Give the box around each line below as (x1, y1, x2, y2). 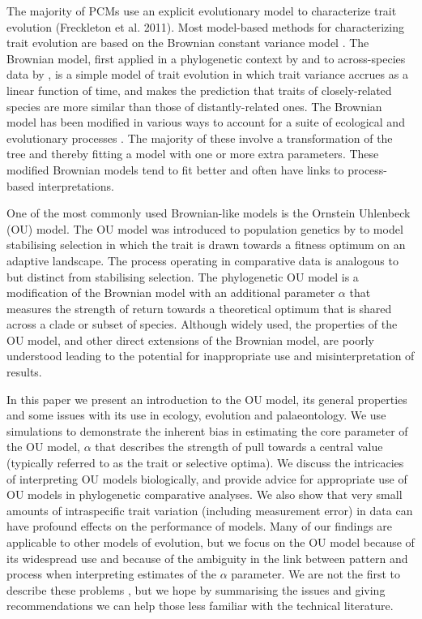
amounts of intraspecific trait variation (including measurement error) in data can (6, 501, 413, 518)
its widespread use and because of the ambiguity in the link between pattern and (6, 549, 408, 566)
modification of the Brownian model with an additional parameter (6, 284, 335, 301)
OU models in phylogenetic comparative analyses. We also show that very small (6, 486, 403, 503)
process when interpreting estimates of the (6, 565, 217, 582)
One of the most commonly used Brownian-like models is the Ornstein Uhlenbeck (6, 204, 411, 221)
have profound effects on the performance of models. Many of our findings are (6, 518, 393, 535)
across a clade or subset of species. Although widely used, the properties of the (6, 316, 398, 333)
